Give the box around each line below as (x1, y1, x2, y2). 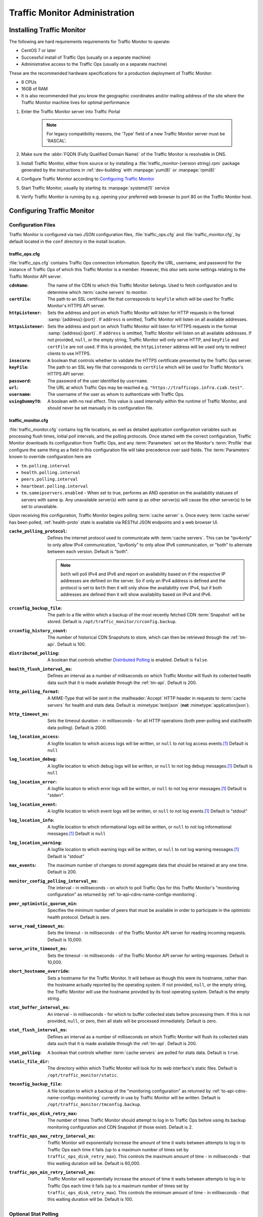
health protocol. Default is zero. (47, 914, 111, 920)
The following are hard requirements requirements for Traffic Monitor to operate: (9, 39, 170, 45)
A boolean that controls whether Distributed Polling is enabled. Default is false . (47, 657, 209, 663)
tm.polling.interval (21, 463, 71, 468)
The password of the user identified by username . (47, 378, 149, 384)
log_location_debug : (9, 756, 57, 762)
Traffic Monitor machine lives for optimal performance (21, 100, 130, 106)
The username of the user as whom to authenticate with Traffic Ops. (47, 391, 185, 397)
